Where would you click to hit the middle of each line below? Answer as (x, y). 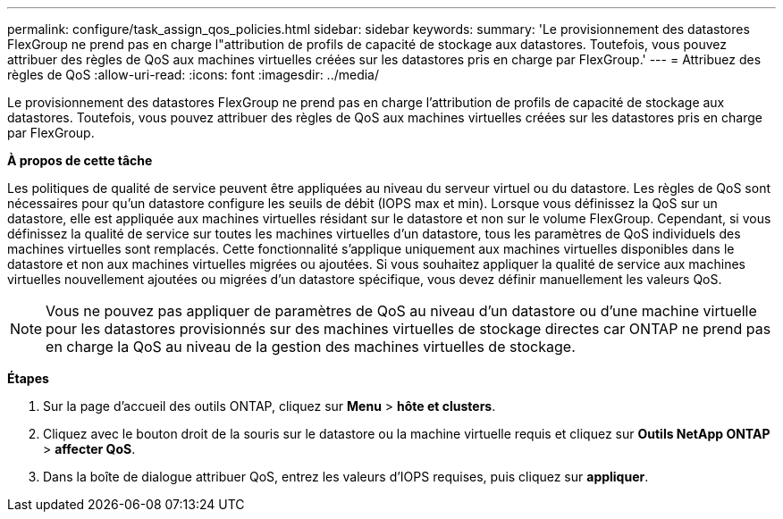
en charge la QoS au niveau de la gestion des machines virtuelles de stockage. (311, 347)
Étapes (28, 378)
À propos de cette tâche (80, 160)
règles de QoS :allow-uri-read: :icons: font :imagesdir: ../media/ (194, 75)
